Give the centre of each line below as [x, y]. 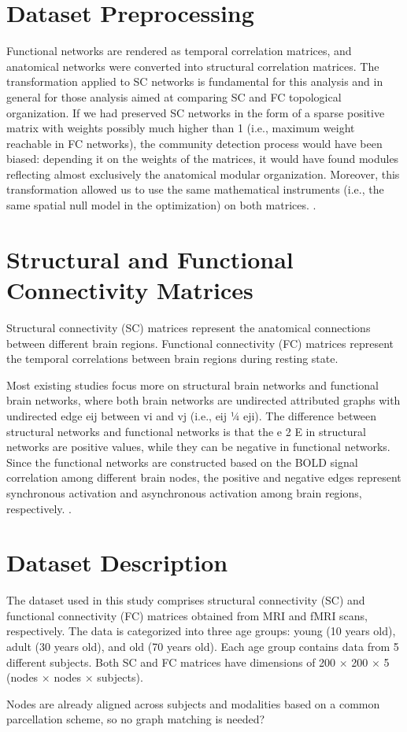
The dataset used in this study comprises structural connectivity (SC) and [186, 600]
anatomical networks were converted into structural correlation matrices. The [193, 66]
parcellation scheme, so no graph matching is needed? [136, 719]
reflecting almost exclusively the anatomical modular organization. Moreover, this [203, 174]
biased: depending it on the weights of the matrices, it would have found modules [203, 159]
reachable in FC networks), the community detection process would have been [194, 143]
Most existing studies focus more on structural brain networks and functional [192, 384]
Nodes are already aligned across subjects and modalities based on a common [193, 703]
